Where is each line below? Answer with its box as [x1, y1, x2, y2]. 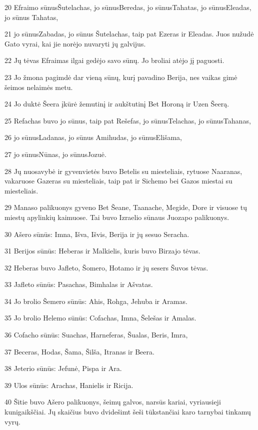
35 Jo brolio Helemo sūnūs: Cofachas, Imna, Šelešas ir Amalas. [4, 312, 196, 323]
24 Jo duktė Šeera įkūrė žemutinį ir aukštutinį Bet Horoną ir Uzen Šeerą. [4, 98, 229, 109]
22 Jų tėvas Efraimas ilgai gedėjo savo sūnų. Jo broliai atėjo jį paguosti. [4, 55, 224, 65]
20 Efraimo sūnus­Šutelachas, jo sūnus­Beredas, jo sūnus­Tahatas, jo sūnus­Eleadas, [4, 2, 251, 12]
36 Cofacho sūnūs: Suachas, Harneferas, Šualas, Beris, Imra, [4, 329, 188, 340]
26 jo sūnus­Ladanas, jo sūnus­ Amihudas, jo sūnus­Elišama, [4, 132, 182, 142]
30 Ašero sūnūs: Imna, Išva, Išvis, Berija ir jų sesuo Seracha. [4, 228, 189, 239]
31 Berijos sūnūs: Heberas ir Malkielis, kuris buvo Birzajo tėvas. [4, 245, 200, 256]
